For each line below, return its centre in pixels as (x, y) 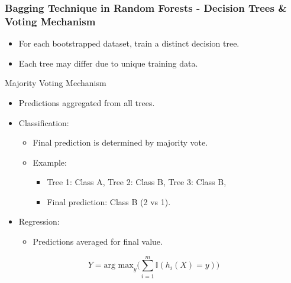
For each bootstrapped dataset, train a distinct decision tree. (129, 43)
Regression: (39, 221)
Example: (50, 162)
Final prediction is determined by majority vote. (120, 142)
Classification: (44, 122)
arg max (119, 266)
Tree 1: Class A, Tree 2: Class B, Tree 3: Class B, (137, 182)
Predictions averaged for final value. (98, 241)
